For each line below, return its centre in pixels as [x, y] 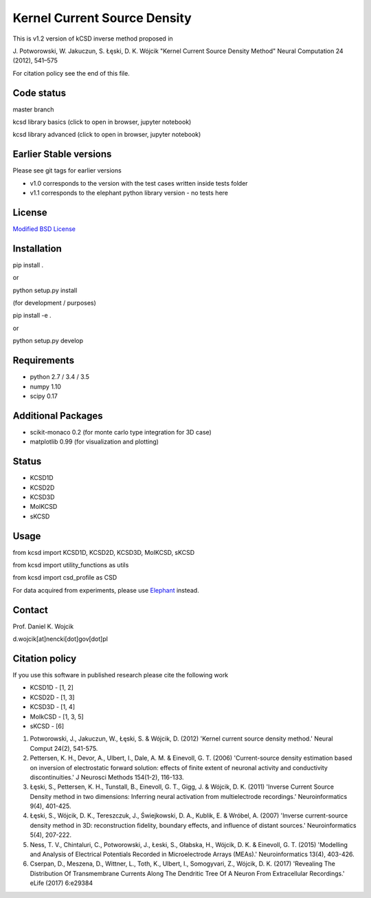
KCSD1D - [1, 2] [52, 688]
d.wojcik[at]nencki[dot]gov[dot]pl [60, 639]
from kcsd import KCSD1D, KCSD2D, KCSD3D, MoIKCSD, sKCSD [104, 552]
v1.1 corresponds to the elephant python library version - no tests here [129, 193]
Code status [40, 93]
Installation [37, 249]
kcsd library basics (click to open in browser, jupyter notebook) [102, 122]
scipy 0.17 [44, 396]
